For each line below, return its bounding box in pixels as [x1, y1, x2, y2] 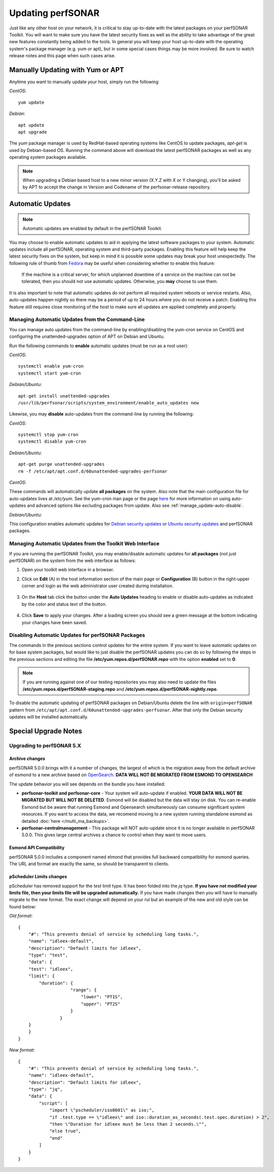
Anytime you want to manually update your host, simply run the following [9, 79, 159, 85]
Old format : [9, 913, 33, 919]
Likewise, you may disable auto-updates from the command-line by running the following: [9, 411, 194, 417]
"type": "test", [28, 952, 68, 958]
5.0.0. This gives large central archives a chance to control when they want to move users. [21, 832, 207, 838]
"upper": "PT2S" [81, 1001, 120, 1007]
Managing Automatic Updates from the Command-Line [9, 316, 145, 323]
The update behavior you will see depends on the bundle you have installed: [9, 781, 166, 787]
